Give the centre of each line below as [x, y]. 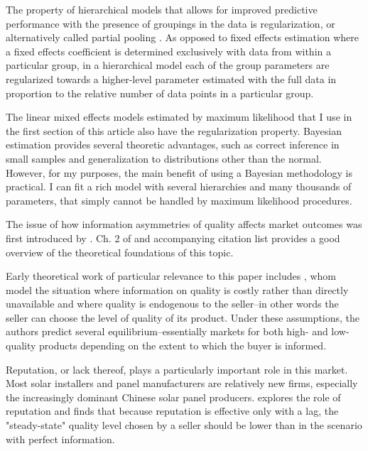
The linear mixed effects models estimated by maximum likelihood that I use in [179, 117]
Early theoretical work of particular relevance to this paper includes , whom [171, 276]
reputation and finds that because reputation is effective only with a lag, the [172, 411]
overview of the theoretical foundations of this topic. [120, 252]
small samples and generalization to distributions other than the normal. [164, 158]
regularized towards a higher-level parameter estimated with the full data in [171, 78]
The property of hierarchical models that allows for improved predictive [162, 9]
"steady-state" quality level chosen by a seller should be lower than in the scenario [184, 425]
